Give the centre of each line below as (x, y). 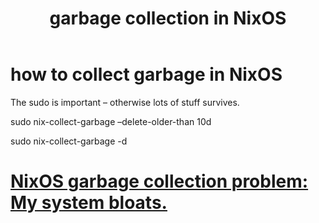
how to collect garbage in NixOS (146, 74)
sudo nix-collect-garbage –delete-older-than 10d (111, 121)
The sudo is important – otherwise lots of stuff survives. (125, 102)
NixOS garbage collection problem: (159, 181)
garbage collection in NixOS (168, 18)
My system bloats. (89, 203)
